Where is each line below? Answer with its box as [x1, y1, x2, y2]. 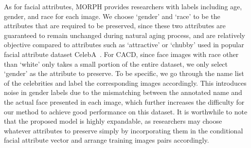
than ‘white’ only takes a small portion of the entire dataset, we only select [4, 58, 228, 69]
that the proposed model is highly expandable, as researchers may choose [4, 116, 222, 126]
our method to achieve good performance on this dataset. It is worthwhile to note [4, 106, 248, 116]
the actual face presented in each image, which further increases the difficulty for [4, 96, 245, 107]
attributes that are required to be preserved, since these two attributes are [4, 20, 226, 31]
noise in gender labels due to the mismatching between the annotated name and [4, 87, 242, 97]
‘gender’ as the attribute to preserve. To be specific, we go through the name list [4, 68, 244, 78]
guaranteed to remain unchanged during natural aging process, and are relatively [4, 30, 245, 40]
